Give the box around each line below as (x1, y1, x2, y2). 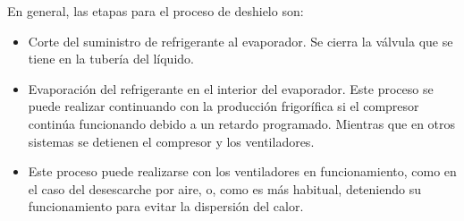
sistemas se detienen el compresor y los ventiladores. (28, 132, 315, 150)
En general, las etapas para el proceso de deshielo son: (7, 2, 304, 20)
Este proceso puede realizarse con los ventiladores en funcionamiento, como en (28, 162, 457, 181)
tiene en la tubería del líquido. (28, 49, 194, 68)
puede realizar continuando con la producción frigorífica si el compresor (28, 97, 419, 115)
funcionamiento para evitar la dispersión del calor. (28, 197, 304, 216)
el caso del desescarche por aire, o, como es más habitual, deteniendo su (28, 179, 421, 198)
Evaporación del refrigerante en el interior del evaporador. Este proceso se (28, 79, 434, 98)
